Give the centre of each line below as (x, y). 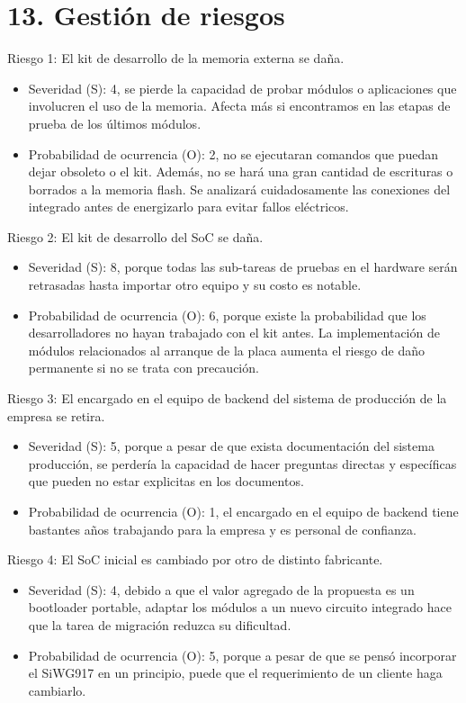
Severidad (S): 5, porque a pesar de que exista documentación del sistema (231, 446)
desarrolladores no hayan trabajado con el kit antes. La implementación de (234, 333)
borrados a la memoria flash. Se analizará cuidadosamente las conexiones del (239, 189)
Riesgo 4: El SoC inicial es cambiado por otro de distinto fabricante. (195, 559)
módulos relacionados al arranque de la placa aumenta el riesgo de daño (227, 350)
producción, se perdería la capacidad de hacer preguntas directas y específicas (242, 463)
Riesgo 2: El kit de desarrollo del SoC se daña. (135, 236)
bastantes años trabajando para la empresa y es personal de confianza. (222, 529)
